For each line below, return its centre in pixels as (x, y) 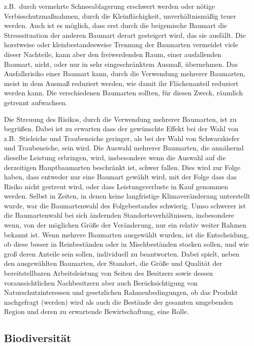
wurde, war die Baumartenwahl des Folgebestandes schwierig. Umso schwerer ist (125, 205)
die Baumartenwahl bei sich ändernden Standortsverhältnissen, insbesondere (119, 215)
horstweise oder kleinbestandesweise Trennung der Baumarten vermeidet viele (121, 44)
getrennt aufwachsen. (36, 102)
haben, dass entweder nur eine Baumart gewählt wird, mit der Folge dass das (120, 177)
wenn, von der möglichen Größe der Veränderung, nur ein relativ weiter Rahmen (125, 225)
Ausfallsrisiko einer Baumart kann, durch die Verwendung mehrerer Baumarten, (125, 73)
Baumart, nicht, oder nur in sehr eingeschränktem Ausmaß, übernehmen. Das (121, 64)
